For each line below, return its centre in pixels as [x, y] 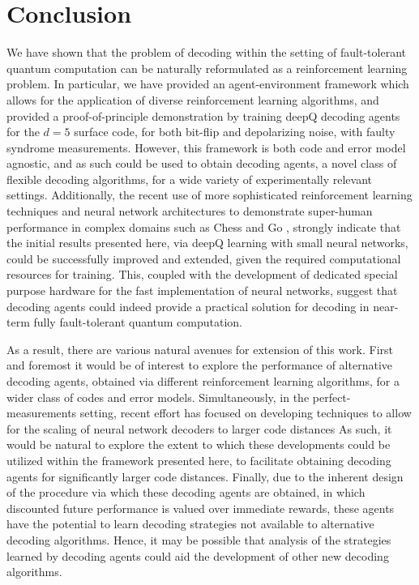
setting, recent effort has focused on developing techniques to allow [246, 413]
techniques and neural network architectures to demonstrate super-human [190, 211]
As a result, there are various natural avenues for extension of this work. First [200, 349]
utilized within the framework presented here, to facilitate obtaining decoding [199, 460]
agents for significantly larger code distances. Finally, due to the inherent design [205, 476]
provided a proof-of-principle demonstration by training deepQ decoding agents [203, 115]
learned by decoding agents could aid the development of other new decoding [198, 555]
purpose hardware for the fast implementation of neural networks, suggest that [202, 290]
